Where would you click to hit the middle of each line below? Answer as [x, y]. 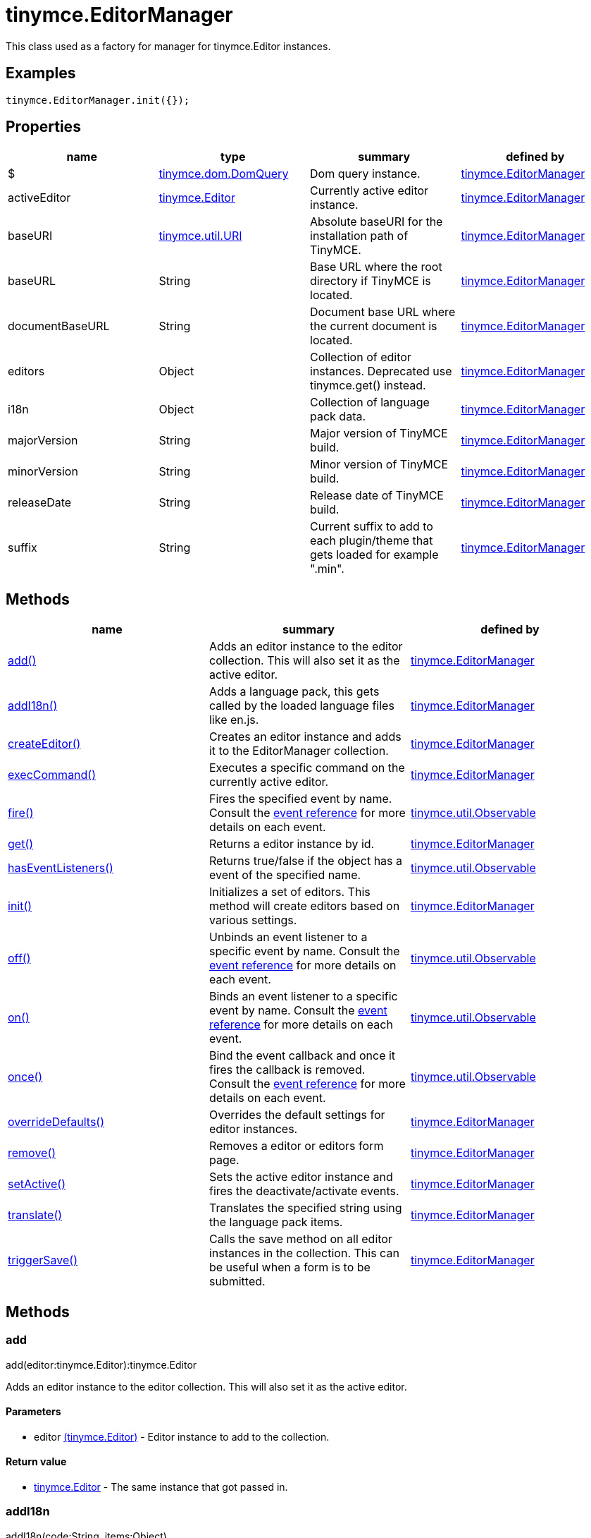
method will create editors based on [304, 906]
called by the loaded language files [301, 706]
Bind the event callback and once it [302, 1056]
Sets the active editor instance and [301, 1177]
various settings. [253, 920]
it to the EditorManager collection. [299, 751]
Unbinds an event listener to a [288, 937]
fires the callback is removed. [287, 1070]
